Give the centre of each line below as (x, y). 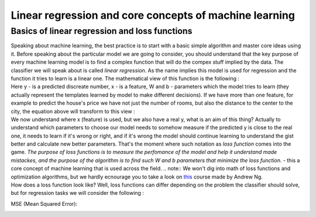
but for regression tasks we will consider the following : (78, 193)
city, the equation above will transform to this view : (73, 111)
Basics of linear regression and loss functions (102, 31)
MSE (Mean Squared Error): (44, 204)
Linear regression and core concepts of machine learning (153, 15)
